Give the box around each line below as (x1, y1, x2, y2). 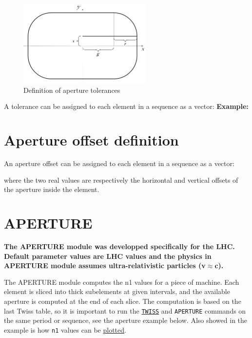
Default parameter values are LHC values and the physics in (4, 251, 212, 261)
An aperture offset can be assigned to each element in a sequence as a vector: (4, 158, 234, 169)
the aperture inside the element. (4, 184, 99, 194)
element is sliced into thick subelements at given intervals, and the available (4, 286, 230, 296)
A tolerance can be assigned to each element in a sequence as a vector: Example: (4, 101, 249, 111)
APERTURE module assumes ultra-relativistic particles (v (4, 260, 206, 271)
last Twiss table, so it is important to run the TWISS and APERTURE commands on (4, 305, 246, 316)
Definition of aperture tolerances (23, 84, 120, 95)
